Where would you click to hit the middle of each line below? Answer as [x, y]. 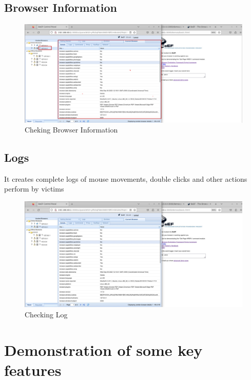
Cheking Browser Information [71, 130]
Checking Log [46, 314]
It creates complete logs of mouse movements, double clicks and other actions [126, 178]
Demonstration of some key [103, 349]
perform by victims [34, 189]
